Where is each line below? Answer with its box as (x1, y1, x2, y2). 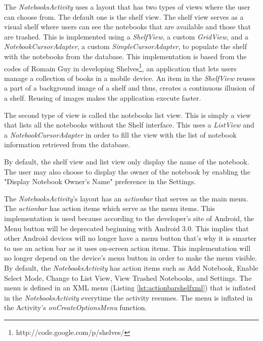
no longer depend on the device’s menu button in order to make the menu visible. (4, 252, 257, 263)
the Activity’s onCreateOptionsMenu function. (4, 302, 147, 313)
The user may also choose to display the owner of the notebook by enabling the (4, 166, 250, 177)
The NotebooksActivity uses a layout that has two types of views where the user (4, 2, 250, 12)
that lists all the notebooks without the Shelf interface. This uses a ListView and (4, 119, 254, 130)
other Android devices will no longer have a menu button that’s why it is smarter (4, 233, 257, 243)
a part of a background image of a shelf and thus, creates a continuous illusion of (4, 82, 255, 93)
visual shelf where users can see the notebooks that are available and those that (4, 21, 251, 32)
